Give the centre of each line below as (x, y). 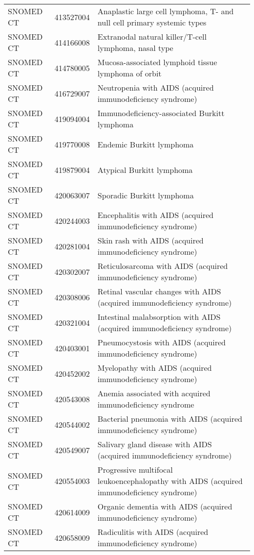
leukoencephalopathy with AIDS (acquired (170, 481)
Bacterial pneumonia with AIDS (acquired (170, 419)
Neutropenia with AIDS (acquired (156, 87)
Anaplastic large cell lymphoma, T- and (166, 11)
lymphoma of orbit (129, 73)
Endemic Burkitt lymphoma (146, 144)
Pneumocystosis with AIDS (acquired (161, 342)
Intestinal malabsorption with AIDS (159, 317)
